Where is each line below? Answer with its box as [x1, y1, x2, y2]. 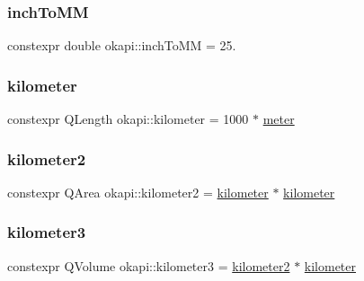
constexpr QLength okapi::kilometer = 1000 [7, 110, 249, 128]
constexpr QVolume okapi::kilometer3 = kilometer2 [7, 256, 290, 275]
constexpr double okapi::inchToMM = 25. [7, 36, 236, 55]
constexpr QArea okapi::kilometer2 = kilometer [7, 182, 269, 201]
